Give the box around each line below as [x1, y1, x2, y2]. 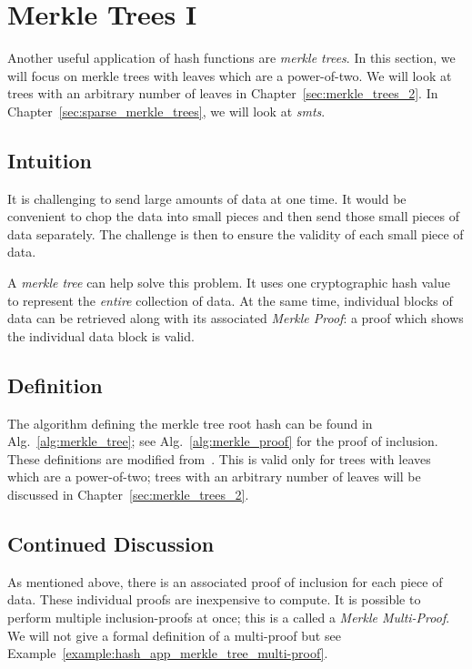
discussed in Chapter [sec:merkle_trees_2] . [7, 485, 249, 504]
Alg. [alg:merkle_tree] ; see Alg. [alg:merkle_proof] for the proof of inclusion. [7, 431, 438, 451]
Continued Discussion [7, 530, 215, 558]
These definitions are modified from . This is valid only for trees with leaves [7, 449, 431, 468]
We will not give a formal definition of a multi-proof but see [7, 625, 341, 644]
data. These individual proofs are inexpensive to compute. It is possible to [7, 590, 421, 609]
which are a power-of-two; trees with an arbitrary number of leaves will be [7, 467, 421, 486]
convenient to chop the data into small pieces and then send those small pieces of [7, 207, 460, 226]
